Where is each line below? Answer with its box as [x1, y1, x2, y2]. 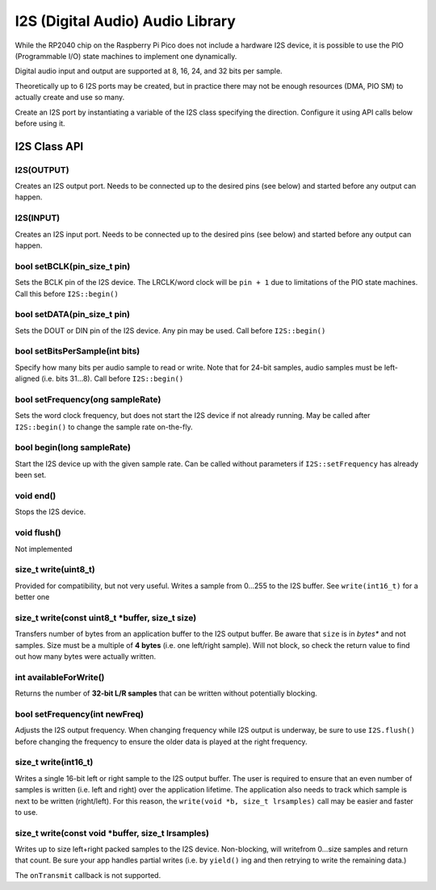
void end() [15, 491, 57, 501]
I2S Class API [15, 140, 84, 153]
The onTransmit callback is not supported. [15, 870, 161, 880]
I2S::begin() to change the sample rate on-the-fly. [15, 422, 193, 432]
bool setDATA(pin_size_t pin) [15, 309, 131, 320]
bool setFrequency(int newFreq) [15, 708, 145, 720]
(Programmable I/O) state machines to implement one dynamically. [15, 51, 237, 61]
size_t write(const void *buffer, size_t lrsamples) [15, 827, 210, 838]
